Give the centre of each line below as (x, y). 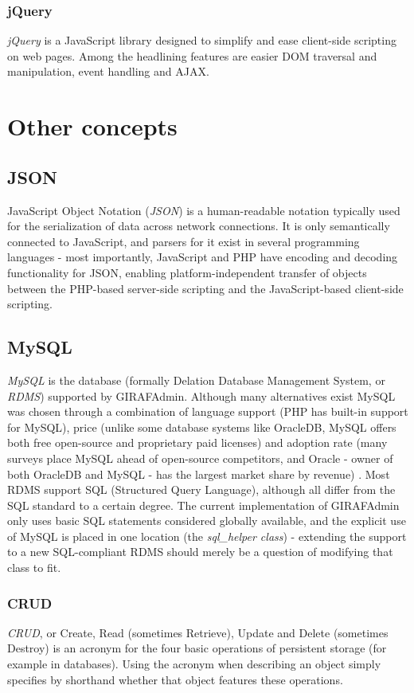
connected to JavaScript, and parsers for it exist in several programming (184, 241)
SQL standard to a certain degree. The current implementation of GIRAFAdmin (203, 505)
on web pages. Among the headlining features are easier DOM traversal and (192, 55)
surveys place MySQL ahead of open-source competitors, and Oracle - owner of (200, 458)
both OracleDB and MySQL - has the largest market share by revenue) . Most (199, 474)
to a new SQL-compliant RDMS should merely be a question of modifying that (200, 552)
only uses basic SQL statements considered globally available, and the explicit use (207, 521)
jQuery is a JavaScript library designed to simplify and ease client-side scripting (202, 40)
